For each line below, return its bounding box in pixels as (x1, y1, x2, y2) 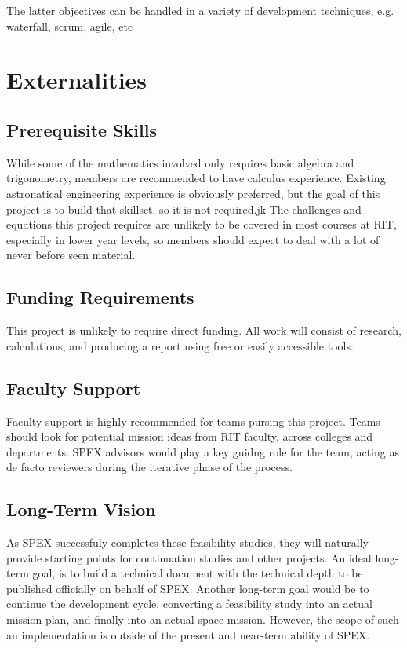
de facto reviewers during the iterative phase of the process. (6, 459, 293, 475)
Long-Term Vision (6, 497, 156, 522)
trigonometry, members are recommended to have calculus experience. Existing (6, 170, 386, 186)
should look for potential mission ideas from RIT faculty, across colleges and (6, 428, 373, 445)
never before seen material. (6, 247, 136, 263)
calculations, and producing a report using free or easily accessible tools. (6, 337, 354, 353)
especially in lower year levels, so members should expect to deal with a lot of (6, 231, 380, 247)
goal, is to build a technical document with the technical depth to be (32, 565, 363, 581)
